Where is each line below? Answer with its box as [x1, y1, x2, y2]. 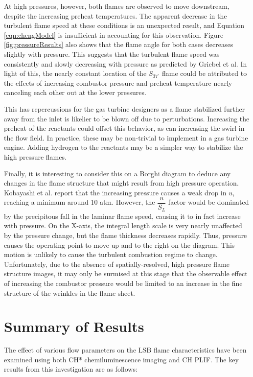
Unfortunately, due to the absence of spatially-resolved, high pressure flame [4, 259, 230, 269]
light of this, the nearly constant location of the [4, 68, 147, 78]
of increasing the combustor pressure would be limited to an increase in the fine [4, 278, 243, 288]
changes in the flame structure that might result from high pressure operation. [4, 178, 239, 188]
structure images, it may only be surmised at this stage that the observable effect [4, 268, 248, 279]
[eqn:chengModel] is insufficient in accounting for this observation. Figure [4, 29, 224, 40]
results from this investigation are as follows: [4, 364, 138, 374]
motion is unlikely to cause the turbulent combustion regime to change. [4, 249, 218, 259]
